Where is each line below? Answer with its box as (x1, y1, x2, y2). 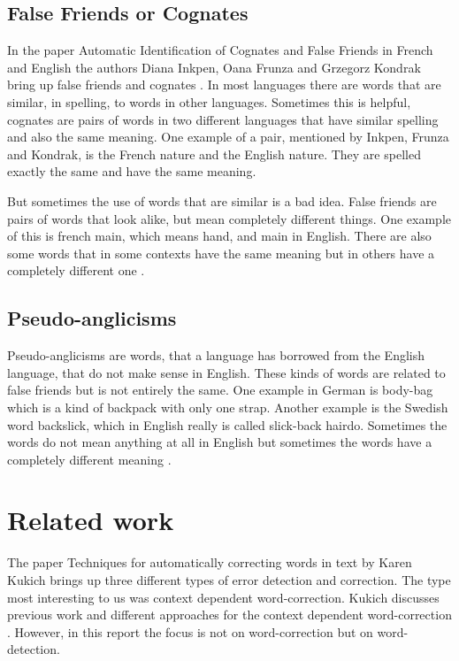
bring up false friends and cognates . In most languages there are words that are (7, 75, 441, 94)
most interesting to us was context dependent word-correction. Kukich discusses (7, 588, 440, 606)
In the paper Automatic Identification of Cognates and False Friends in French (7, 41, 433, 59)
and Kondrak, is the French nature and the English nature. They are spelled (7, 144, 421, 163)
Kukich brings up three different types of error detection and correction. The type (7, 571, 451, 588)
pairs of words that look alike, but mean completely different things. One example (7, 209, 452, 227)
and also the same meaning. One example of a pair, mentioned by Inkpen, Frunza (7, 127, 449, 146)
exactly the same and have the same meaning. (7, 162, 256, 181)
